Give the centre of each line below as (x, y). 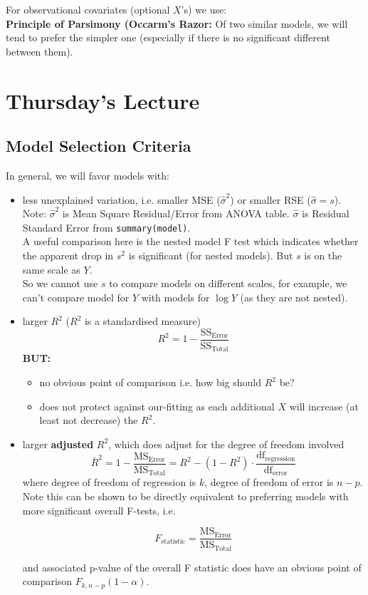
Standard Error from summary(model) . (106, 227)
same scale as (51, 269)
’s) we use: (204, 9)
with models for (175, 297)
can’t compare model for (76, 297)
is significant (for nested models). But (211, 255)
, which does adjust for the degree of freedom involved (226, 444)
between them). (40, 51)
